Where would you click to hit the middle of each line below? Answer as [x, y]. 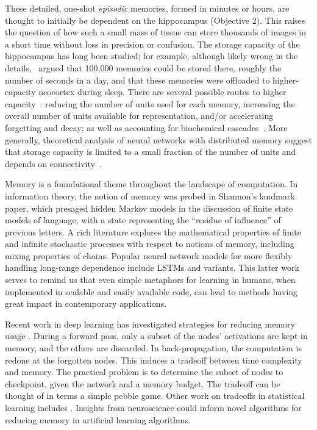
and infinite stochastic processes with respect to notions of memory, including [150, 244]
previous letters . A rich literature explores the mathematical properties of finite [153, 231]
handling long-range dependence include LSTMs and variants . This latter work [152, 267]
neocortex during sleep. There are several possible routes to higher [162, 92]
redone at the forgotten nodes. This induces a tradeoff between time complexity [154, 360]
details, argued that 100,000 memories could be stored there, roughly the [143, 67]
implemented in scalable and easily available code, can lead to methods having [151, 291]
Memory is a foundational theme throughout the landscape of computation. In [151, 184]
